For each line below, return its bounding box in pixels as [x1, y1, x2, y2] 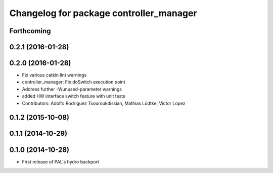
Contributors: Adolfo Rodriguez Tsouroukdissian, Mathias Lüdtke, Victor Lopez [22, 100, 186, 106]
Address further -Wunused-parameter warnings [22, 86, 122, 92]
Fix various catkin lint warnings [22, 72, 87, 78]
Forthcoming [9, 27, 51, 35]
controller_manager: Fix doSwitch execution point [22, 79, 126, 85]
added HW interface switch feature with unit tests [22, 93, 126, 99]
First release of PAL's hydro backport [22, 158, 100, 164]
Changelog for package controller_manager [9, 8, 197, 19]
